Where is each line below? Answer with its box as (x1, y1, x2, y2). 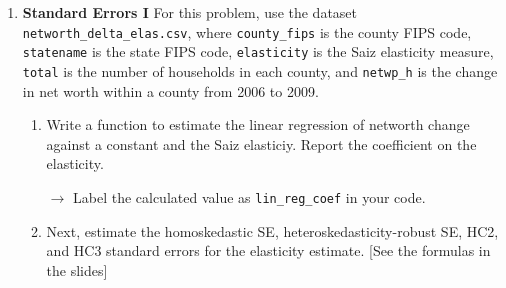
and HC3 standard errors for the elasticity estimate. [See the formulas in (46, 240, 491, 261)
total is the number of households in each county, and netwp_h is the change (22, 60, 498, 81)
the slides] (46, 259, 108, 280)
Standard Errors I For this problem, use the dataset (22, 2, 358, 22)
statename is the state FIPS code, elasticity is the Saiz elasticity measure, (22, 41, 494, 62)
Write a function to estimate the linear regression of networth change (46, 114, 470, 135)
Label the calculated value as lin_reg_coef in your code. (72, 186, 426, 207)
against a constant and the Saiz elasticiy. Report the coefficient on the (46, 133, 477, 154)
